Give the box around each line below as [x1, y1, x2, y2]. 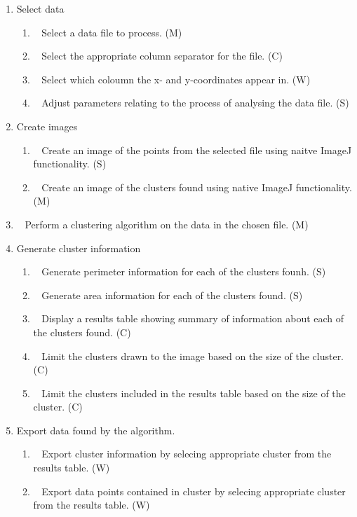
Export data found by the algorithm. [16, 422, 175, 437]
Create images [16, 118, 78, 133]
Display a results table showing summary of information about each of [41, 311, 344, 326]
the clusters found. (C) [33, 324, 131, 339]
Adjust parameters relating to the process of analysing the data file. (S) [41, 95, 349, 110]
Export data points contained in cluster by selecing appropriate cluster [41, 483, 346, 498]
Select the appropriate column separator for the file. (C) [41, 48, 283, 63]
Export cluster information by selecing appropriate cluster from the [41, 446, 332, 461]
